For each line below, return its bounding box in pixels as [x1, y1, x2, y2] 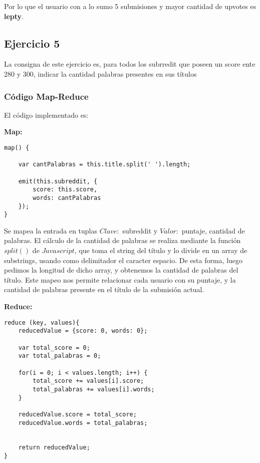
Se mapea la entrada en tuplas [4, 225, 98, 236]
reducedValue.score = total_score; [18, 410, 137, 418]
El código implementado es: [4, 109, 89, 120]
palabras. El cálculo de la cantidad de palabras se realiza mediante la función [4, 235, 241, 246]
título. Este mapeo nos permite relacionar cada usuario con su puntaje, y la [4, 274, 236, 285]
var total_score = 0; [18, 344, 90, 351]
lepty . [4, 11, 24, 21]
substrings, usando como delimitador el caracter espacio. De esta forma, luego [4, 255, 243, 265]
